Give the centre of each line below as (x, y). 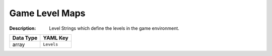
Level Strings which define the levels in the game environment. (114, 28)
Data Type (25, 38)
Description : (23, 28)
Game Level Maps (47, 13)
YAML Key (56, 38)
